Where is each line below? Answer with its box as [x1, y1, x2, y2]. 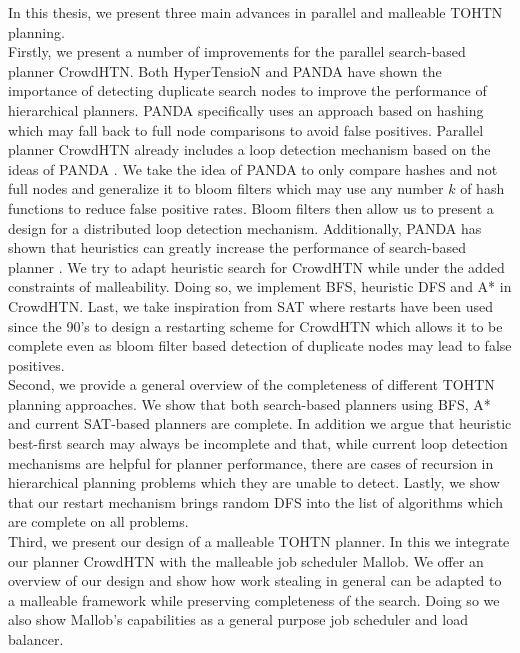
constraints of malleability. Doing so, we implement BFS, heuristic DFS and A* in [8, 276, 512, 297]
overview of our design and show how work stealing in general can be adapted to [8, 570, 502, 591]
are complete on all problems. [8, 511, 189, 532]
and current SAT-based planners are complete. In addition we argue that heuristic [8, 413, 512, 434]
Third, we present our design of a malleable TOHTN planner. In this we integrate [8, 531, 510, 552]
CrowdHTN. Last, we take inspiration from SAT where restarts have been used [8, 295, 493, 316]
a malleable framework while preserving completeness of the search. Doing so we [8, 589, 500, 610]
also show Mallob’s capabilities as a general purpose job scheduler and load [8, 609, 468, 630]
